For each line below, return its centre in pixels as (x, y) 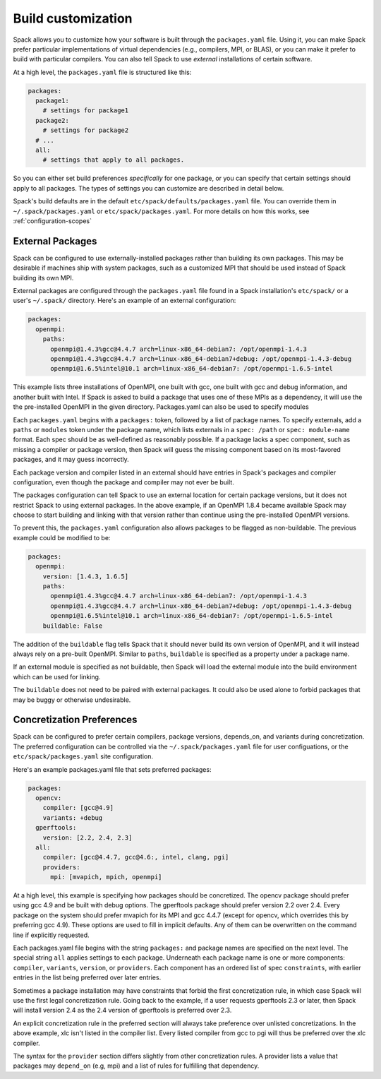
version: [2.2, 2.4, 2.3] (87, 837)
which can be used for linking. (57, 676)
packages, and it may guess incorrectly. (71, 460)
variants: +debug (73, 818)
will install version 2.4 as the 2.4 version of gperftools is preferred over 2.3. (122, 1011)
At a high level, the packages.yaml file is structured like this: (102, 72)
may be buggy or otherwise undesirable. (72, 700)
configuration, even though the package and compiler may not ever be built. (123, 482)
